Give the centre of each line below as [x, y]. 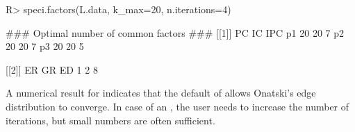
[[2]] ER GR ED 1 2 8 [52, 69]
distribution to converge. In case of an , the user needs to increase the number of [177, 106]
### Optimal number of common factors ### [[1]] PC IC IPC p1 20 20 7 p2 [175, 32]
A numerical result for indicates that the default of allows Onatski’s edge [161, 93]
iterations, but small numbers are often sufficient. [110, 120]
